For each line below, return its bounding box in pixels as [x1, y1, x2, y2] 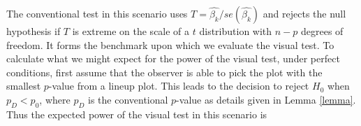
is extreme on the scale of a [72, 24, 190, 38]
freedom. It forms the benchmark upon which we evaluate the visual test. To [6, 37, 334, 52]
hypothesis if [6, 24, 61, 38]
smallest [6, 78, 41, 93]
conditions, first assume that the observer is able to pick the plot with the [6, 64, 323, 79]
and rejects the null [263, 6, 346, 20]
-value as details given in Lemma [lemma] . [176, 92, 356, 106]
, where [39, 92, 71, 106]
